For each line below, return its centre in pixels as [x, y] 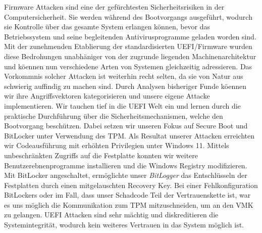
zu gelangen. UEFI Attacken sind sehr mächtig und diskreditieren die [111, 215]
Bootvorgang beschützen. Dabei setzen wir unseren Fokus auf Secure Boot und [126, 126]
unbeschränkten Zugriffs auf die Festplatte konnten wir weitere [101, 155]
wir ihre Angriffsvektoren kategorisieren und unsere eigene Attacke [107, 96]
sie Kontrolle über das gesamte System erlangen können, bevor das [107, 27]
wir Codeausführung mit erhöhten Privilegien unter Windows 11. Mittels [117, 145]
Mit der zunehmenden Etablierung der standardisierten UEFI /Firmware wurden [128, 46]
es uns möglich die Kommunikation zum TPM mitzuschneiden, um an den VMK [129, 204]
